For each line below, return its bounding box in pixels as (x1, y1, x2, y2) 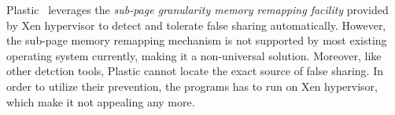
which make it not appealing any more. (6, 93, 195, 110)
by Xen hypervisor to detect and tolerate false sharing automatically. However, (6, 16, 386, 33)
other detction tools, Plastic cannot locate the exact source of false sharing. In (6, 63, 384, 79)
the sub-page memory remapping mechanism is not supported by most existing (6, 32, 387, 49)
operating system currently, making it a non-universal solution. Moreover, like (6, 47, 382, 63)
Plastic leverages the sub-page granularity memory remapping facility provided (6, 2, 389, 17)
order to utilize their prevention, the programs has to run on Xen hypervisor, (6, 77, 378, 94)
